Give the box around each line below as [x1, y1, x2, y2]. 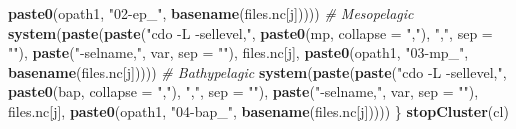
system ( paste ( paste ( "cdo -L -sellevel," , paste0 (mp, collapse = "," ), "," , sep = [8, 22, 493, 43]
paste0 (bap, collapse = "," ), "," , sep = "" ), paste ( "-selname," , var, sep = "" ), [8, 81, 479, 102]
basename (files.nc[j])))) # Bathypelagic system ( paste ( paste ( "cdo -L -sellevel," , [8, 61, 507, 82]
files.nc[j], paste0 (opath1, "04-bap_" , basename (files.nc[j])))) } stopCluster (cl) [8, 100, 509, 121]
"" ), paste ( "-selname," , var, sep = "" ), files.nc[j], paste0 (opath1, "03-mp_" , [8, 42, 469, 63]
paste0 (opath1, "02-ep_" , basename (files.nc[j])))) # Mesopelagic [8, 3, 414, 23]
